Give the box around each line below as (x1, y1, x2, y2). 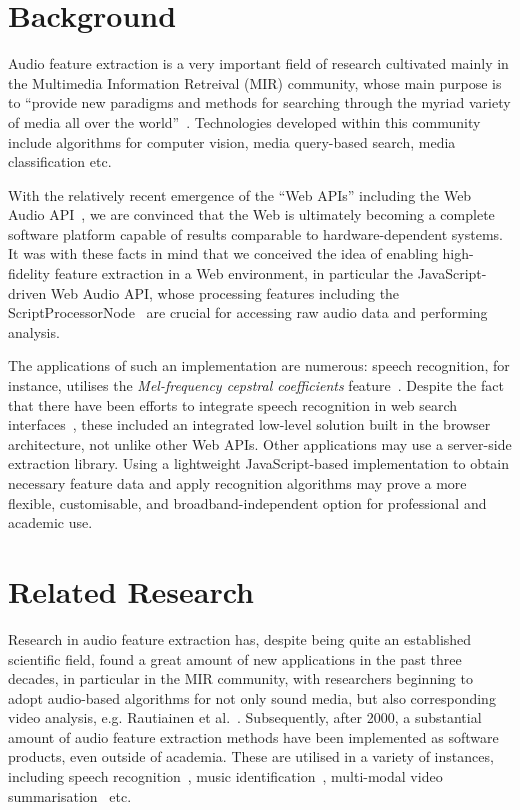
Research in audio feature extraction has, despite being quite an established (8, 628, 472, 649)
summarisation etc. (8, 785, 132, 806)
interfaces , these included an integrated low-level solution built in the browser (8, 414, 491, 435)
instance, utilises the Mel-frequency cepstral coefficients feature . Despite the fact (8, 375, 504, 396)
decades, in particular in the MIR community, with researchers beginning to (8, 668, 473, 689)
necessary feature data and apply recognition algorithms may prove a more (8, 473, 467, 493)
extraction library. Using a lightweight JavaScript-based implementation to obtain (8, 453, 510, 474)
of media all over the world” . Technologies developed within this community (8, 111, 481, 132)
